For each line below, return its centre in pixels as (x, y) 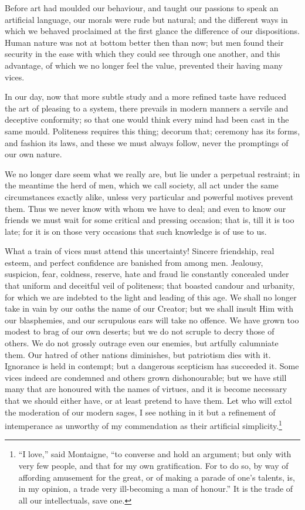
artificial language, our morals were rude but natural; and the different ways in (146, 19)
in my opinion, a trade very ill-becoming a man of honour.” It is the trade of (156, 489)
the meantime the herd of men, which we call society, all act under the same (142, 185)
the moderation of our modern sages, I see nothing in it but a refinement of (140, 412)
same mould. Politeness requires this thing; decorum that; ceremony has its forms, (152, 131)
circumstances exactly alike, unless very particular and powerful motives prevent (149, 196)
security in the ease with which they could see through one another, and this (143, 54)
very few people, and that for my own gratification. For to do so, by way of (153, 466)
